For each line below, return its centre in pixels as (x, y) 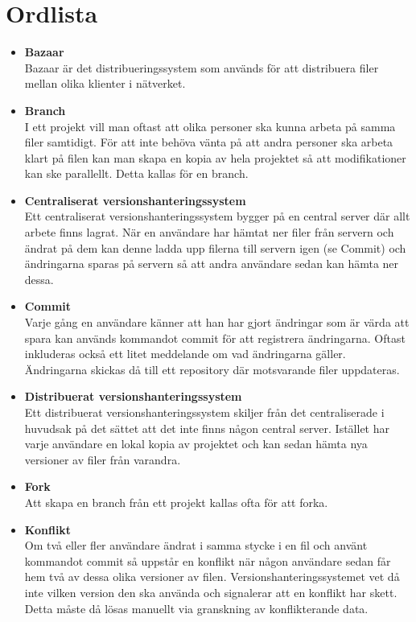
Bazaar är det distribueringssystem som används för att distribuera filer (202, 67)
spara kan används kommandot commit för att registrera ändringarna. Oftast (215, 338)
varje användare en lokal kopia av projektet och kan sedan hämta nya (196, 444)
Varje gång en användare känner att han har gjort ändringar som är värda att (217, 322)
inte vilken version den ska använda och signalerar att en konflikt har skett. (211, 592)
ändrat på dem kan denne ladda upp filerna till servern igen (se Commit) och (215, 247)
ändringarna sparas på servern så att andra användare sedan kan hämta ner (212, 264)
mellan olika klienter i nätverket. (105, 83)
